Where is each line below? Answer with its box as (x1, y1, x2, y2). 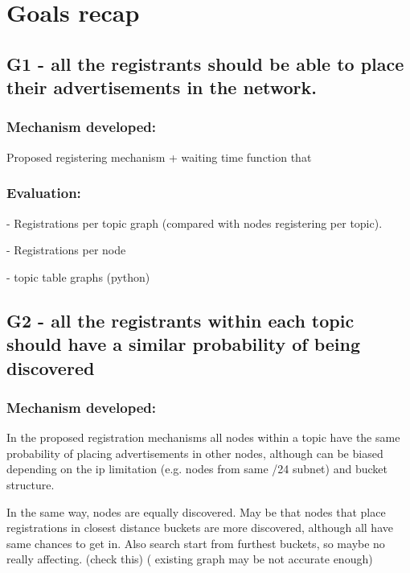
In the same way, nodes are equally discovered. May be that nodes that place (6, 503, 386, 520)
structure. (6, 476, 55, 493)
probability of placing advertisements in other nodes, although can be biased (6, 444, 383, 461)
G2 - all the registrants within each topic (6, 307, 355, 332)
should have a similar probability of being (6, 332, 361, 357)
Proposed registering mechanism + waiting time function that (6, 148, 312, 165)
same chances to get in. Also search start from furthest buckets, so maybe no (6, 534, 385, 551)
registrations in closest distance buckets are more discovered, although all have (6, 519, 393, 536)
